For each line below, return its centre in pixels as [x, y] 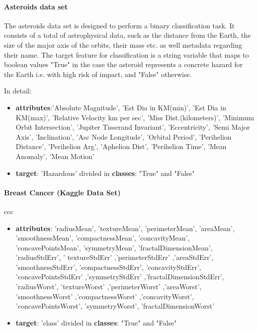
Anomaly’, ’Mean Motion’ [55, 156]
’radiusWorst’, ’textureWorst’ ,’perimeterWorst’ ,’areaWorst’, [109, 287]
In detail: [18, 91]
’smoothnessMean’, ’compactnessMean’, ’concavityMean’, [103, 238]
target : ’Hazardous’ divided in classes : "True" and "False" [105, 173]
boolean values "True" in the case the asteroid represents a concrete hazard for [124, 64]
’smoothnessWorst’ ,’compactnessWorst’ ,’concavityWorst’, [105, 296]
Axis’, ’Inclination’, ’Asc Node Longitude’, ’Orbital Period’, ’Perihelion [124, 136]
